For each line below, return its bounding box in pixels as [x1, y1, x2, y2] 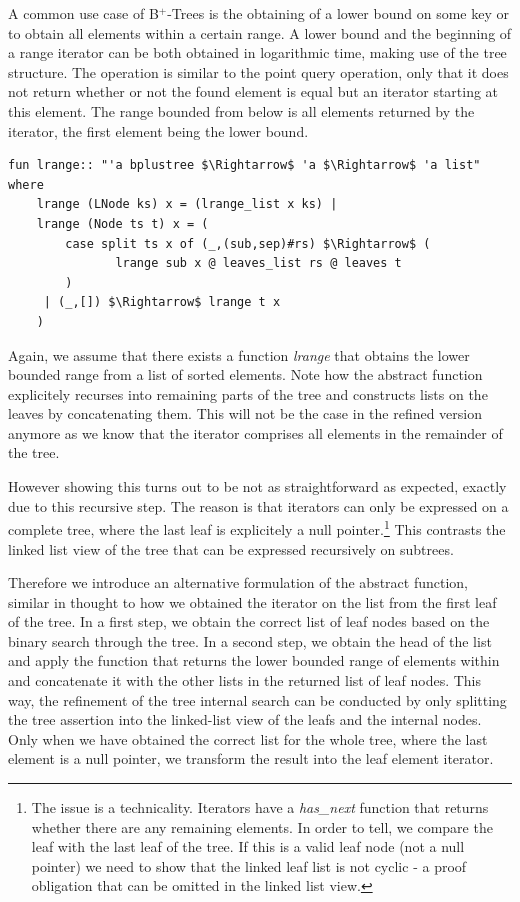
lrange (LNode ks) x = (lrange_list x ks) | [36, 197, 338, 212]
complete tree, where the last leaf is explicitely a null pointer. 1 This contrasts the [8, 516, 506, 539]
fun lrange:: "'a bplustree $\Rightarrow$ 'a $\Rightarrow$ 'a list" [8, 158, 481, 173]
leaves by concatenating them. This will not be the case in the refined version [8, 403, 483, 424]
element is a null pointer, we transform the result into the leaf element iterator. [8, 748, 494, 769]
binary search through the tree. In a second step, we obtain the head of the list [8, 630, 492, 651]
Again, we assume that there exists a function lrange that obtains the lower [8, 344, 470, 365]
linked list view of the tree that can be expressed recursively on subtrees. [8, 538, 454, 559]
